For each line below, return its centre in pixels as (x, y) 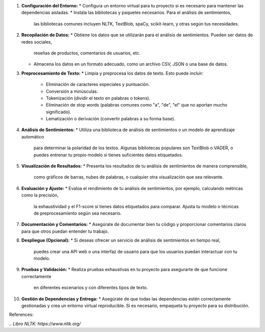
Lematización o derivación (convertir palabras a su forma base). (111, 119)
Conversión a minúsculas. (72, 91)
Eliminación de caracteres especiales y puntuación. (98, 84)
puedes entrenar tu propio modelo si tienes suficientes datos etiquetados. (108, 155)
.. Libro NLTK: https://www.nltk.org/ (45, 324)
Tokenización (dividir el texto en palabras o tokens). (98, 98)
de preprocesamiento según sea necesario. (78, 213)
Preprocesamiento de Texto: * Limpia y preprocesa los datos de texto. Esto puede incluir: (112, 73)
